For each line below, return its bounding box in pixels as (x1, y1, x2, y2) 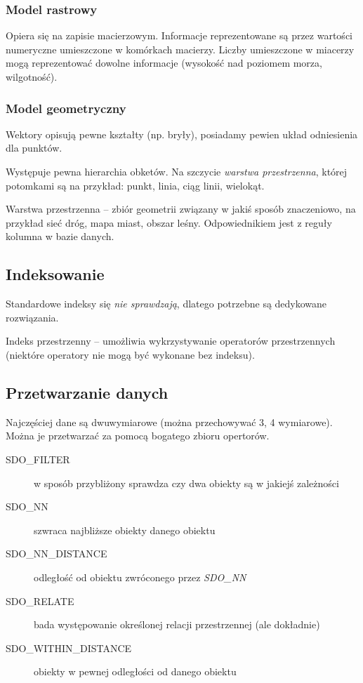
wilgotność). (6, 69, 58, 84)
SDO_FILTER (6, 451, 70, 466)
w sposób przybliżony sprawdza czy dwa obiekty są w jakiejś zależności (34, 475, 339, 490)
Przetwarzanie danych (6, 381, 169, 403)
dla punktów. (6, 140, 62, 155)
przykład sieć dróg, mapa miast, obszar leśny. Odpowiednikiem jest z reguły (6, 215, 332, 230)
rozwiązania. (6, 310, 59, 324)
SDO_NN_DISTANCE (6, 546, 107, 561)
